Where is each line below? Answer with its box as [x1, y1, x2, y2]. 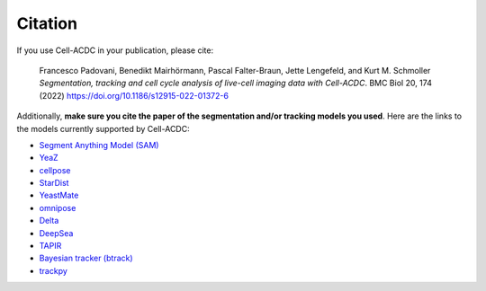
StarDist [39, 178, 69, 189]
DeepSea [39, 227, 74, 238]
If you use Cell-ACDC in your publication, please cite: [16, 45, 214, 56]
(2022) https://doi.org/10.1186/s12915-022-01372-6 [39, 90, 229, 101]
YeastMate [39, 190, 79, 201]
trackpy [39, 265, 67, 276]
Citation [16, 13, 78, 33]
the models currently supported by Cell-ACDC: [16, 123, 190, 134]
